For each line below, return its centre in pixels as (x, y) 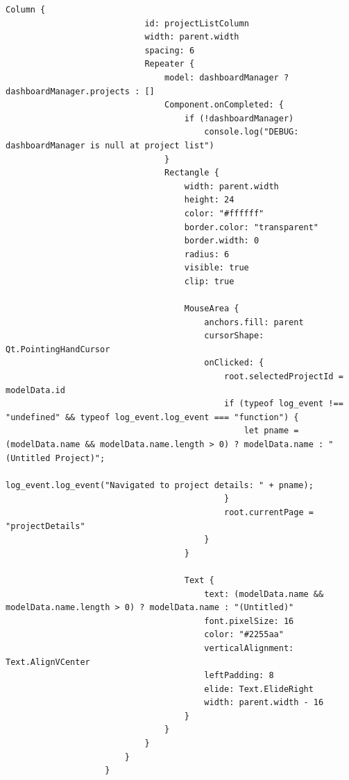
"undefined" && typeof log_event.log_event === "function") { (152, 417)
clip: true (209, 281)
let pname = (271, 431)
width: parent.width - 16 (264, 703)
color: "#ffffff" (224, 213)
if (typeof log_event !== (284, 404)
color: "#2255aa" (244, 635)
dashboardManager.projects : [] (80, 91)
